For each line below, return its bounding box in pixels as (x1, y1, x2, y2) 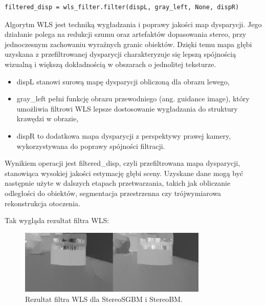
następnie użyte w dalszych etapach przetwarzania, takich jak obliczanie (5, 178, 231, 188)
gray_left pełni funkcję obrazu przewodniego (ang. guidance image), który (16, 93, 250, 104)
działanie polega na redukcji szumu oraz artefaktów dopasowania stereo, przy (5, 29, 247, 39)
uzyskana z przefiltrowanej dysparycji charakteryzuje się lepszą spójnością (5, 49, 236, 59)
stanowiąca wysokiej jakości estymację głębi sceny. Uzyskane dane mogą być (5, 167, 243, 178)
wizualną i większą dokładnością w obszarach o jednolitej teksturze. (5, 58, 216, 69)
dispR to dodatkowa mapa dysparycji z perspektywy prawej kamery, (16, 130, 231, 141)
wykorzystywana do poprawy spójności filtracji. (16, 140, 165, 151)
